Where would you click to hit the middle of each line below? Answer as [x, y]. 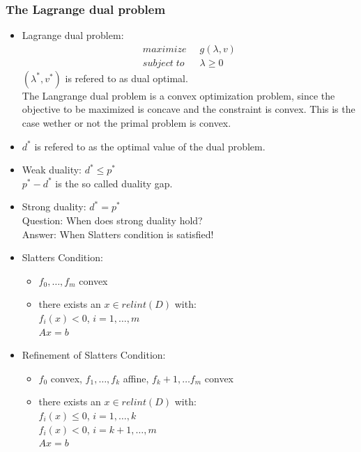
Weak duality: [52, 170]
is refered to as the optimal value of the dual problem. [150, 146]
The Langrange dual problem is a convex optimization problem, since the [178, 95]
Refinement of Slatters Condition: [94, 355]
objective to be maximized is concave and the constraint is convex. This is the [189, 109]
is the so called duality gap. [114, 183]
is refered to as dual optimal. [126, 78]
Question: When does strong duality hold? [112, 220]
